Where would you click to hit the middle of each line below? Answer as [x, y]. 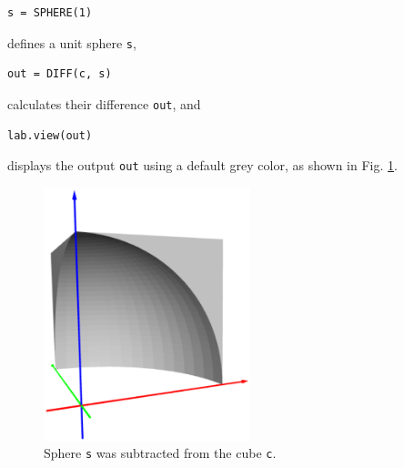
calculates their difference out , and [104, 103]
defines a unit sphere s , [72, 42]
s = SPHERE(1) [50, 13]
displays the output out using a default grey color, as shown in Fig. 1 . [202, 165]
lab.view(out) [50, 135]
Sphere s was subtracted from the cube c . [160, 453]
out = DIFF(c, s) [60, 74]
